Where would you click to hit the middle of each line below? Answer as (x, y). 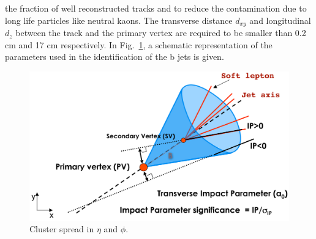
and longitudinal (280, 20)
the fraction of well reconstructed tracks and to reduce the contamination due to (156, 8)
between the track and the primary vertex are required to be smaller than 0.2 (161, 33)
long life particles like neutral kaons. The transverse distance (119, 20)
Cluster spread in (62, 229)
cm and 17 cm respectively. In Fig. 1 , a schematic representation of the (139, 44)
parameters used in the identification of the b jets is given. (115, 57)
